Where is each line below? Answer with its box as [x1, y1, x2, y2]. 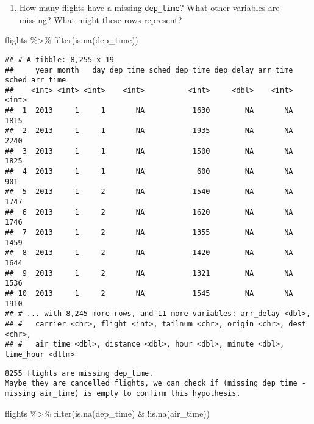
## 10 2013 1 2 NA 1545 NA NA [5, 289, 293, 298]
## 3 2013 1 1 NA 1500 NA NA [5, 146, 293, 156]
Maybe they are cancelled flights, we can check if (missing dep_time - [5, 379, 306, 388]
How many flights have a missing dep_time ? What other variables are [19, 1, 280, 13]
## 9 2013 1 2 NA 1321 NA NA [5, 268, 293, 278]
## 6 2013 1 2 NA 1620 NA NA [5, 207, 293, 217]
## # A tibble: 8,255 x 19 [5, 55, 114, 64]
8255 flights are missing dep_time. [5, 368, 154, 378]
